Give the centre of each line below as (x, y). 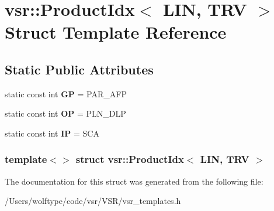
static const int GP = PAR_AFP (66, 93)
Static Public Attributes (79, 69)
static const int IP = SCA (52, 133)
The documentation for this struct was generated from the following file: (134, 181)
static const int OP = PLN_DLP (65, 113)
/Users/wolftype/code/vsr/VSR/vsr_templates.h (93, 201)
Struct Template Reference (116, 32)
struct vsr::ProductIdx (130, 159)
